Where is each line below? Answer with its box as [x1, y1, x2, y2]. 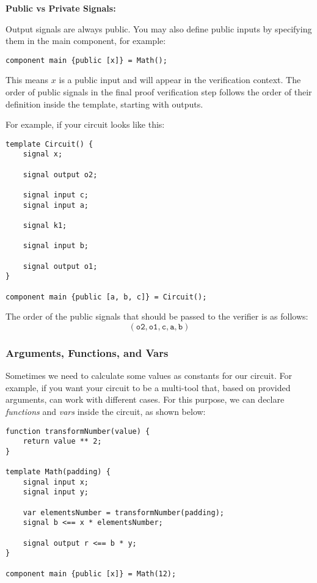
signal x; [23, 150, 63, 159]
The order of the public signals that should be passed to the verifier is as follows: [5, 310, 308, 323]
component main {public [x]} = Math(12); [5, 569, 177, 578]
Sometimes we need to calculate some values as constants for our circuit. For [5, 369, 292, 382]
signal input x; [23, 477, 89, 486]
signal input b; [23, 241, 89, 251]
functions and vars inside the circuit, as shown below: [5, 405, 206, 417]
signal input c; [23, 191, 89, 200]
